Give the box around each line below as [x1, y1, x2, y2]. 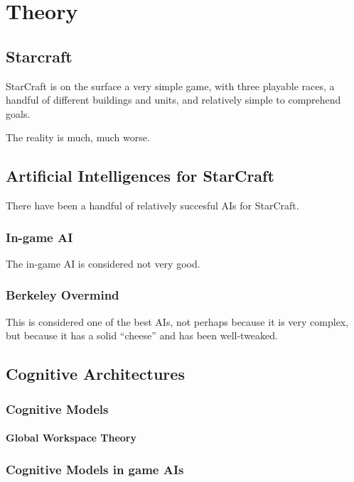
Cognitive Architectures [6, 363, 185, 385]
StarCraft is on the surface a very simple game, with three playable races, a [6, 78, 335, 93]
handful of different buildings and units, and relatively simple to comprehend [6, 92, 341, 107]
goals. [6, 106, 31, 121]
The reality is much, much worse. [6, 130, 150, 145]
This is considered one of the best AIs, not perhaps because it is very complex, [6, 314, 349, 329]
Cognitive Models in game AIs [6, 460, 184, 478]
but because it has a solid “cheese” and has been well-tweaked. [6, 328, 278, 343]
